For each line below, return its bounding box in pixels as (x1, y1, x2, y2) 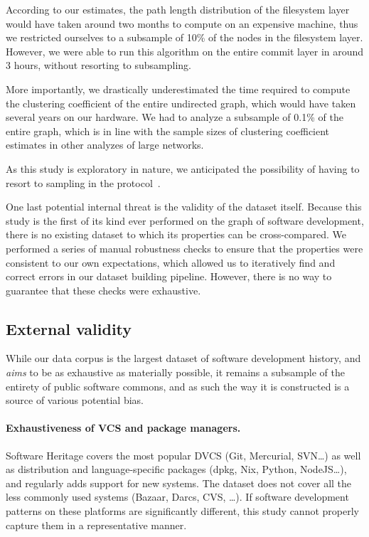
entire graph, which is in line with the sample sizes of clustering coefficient (6, 123, 330, 138)
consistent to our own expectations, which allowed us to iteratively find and (6, 255, 336, 270)
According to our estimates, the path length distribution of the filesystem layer (6, 2, 350, 16)
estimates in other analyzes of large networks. (6, 137, 204, 152)
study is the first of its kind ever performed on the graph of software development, (6, 213, 364, 228)
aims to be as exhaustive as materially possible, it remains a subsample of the (6, 365, 345, 380)
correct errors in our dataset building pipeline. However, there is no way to (6, 269, 332, 284)
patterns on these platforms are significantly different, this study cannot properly (6, 504, 359, 519)
